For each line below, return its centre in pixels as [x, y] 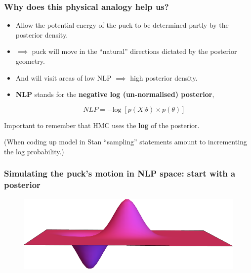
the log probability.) [34, 151]
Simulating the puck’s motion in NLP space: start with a [120, 173]
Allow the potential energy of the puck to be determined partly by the [122, 25]
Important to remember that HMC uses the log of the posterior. [102, 125]
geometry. [30, 61]
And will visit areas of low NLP [63, 77]
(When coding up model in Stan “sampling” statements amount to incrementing [125, 142]
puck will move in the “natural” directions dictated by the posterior [134, 51]
